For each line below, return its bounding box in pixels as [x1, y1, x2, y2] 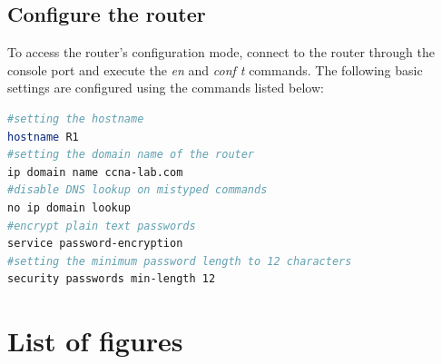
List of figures [7, 322, 183, 359]
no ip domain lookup [7, 201, 132, 214]
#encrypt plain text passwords [7, 219, 196, 232]
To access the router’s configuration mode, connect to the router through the [7, 43, 436, 62]
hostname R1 [7, 130, 79, 143]
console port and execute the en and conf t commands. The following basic [7, 60, 423, 79]
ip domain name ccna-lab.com [7, 165, 183, 179]
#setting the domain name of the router [7, 148, 255, 162]
